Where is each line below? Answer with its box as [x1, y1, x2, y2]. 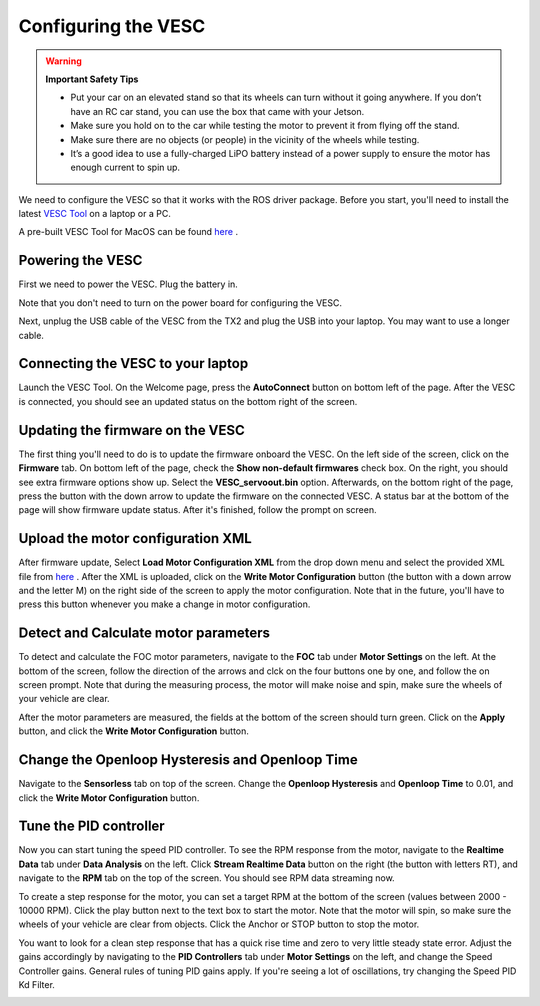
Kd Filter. [18, 978, 55, 990]
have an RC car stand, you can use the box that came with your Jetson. [70, 105, 365, 117]
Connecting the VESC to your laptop [18, 355, 249, 372]
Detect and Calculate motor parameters [18, 625, 270, 642]
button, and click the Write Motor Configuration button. [18, 725, 250, 737]
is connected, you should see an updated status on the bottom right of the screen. [18, 395, 358, 407]
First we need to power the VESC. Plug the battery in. [18, 278, 239, 290]
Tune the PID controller [18, 818, 165, 835]
